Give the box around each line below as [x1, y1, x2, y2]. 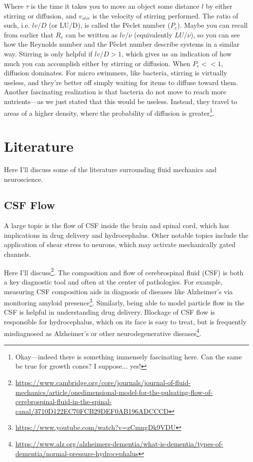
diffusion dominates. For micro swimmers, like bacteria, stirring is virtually [4, 68, 227, 78]
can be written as [65, 29, 118, 39]
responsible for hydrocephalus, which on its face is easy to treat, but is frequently [4, 316, 247, 326]
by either [206, 1, 233, 11]
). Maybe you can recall [177, 20, 248, 30]
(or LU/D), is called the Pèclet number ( [49, 20, 170, 30]
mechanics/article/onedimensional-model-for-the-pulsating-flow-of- [15, 387, 213, 397]
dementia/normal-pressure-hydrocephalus [15, 448, 139, 458]
